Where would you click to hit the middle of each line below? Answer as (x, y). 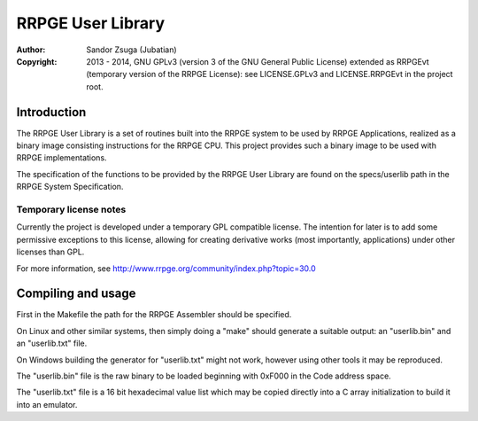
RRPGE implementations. (62, 158)
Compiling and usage (76, 294)
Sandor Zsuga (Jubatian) (131, 50)
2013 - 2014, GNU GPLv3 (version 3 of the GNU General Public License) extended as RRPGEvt (258, 61)
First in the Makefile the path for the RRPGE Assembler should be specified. (154, 315)
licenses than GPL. (50, 252)
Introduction (51, 112)
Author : (31, 50)
